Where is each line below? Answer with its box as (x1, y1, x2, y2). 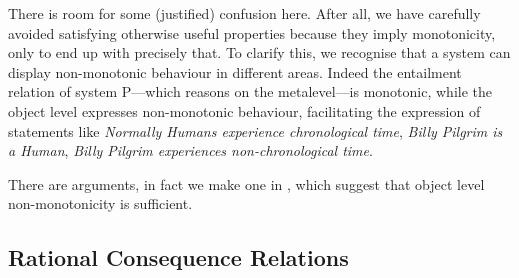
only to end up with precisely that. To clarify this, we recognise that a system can (8, 42, 511, 63)
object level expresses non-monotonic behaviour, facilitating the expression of (8, 100, 481, 121)
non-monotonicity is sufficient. (8, 193, 193, 214)
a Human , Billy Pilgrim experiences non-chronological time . (8, 140, 373, 161)
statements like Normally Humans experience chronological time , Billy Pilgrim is (8, 120, 503, 141)
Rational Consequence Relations (8, 242, 349, 273)
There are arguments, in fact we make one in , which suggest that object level (8, 173, 485, 194)
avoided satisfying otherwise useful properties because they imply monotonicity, (8, 22, 496, 43)
